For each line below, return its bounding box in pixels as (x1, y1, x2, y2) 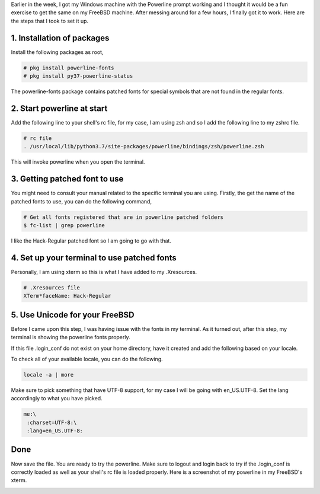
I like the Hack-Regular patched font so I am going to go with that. (11, 237, 172, 244)
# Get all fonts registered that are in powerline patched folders (23, 213, 224, 221)
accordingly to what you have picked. (11, 395, 103, 402)
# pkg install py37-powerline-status (23, 73, 133, 79)
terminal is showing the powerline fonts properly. (11, 334, 130, 341)
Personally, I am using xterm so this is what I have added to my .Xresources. (11, 268, 197, 275)
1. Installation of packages (11, 33, 110, 43)
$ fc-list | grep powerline (23, 222, 105, 228)
